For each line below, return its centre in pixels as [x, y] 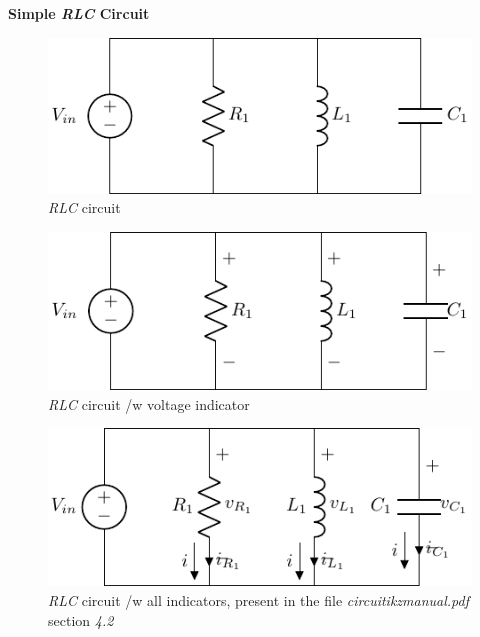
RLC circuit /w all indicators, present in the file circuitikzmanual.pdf [259, 599]
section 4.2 [81, 619]
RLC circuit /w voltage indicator [149, 403]
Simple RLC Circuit [79, 13]
